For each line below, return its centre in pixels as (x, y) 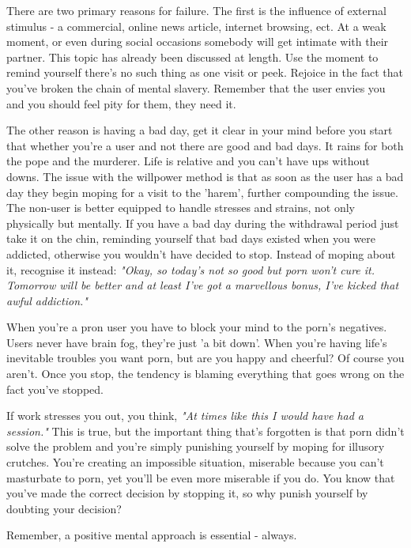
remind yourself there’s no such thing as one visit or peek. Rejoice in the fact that (205, 72)
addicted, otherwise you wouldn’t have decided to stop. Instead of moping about (201, 253)
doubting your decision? (64, 508)
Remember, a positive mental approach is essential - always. (152, 535)
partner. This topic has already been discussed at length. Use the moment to (192, 57)
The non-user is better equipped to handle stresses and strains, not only (181, 208)
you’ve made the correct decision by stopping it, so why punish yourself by (187, 493)
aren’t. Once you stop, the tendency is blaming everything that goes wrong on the (205, 374)
